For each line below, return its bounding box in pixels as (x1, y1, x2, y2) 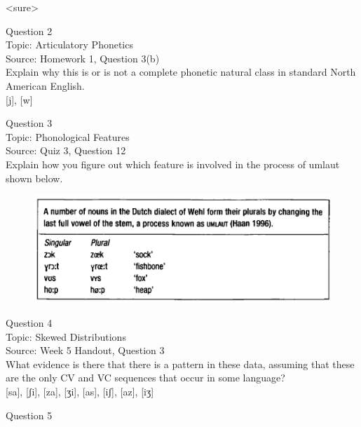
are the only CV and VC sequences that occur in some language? (6, 370, 285, 385)
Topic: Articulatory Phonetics (6, 37, 133, 52)
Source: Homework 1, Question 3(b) (6, 50, 160, 65)
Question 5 (6, 407, 53, 422)
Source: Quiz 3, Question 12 (6, 143, 126, 158)
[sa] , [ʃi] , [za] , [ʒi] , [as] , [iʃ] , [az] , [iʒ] (6, 384, 154, 398)
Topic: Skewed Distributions (6, 329, 126, 344)
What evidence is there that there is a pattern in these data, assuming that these (6, 356, 355, 371)
